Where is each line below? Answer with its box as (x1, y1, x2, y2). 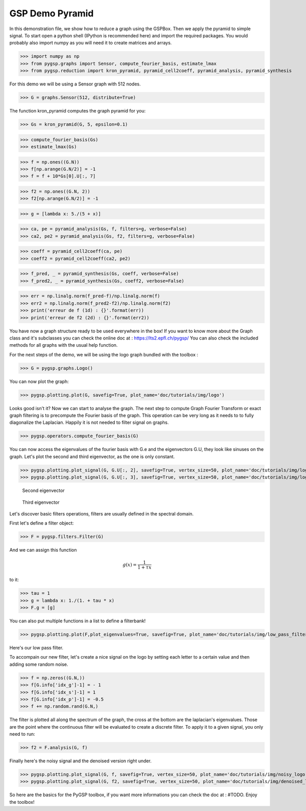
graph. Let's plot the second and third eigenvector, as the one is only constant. (9, 453, 175, 460)
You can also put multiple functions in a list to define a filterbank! (9, 618, 146, 624)
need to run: (9, 731, 35, 737)
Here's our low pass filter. (9, 645, 64, 650)
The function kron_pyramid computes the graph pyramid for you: (9, 108, 146, 114)
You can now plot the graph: (9, 378, 69, 385)
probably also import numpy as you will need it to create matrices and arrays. (9, 40, 172, 46)
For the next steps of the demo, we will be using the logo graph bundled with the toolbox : (9, 351, 198, 357)
